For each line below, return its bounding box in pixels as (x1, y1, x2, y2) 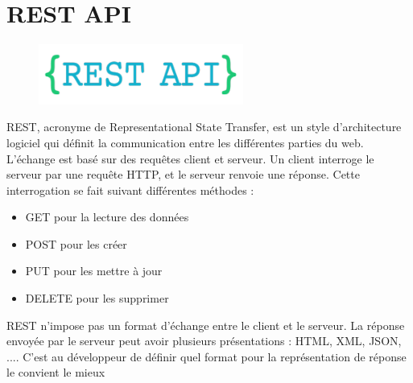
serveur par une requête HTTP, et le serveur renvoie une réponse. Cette (6, 166, 360, 183)
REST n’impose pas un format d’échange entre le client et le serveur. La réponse (6, 316, 405, 333)
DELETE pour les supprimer (25, 290, 169, 307)
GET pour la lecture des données (25, 208, 189, 225)
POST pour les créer (25, 235, 127, 252)
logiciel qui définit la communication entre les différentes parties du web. (6, 134, 364, 150)
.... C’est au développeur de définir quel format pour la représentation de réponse (6, 348, 407, 364)
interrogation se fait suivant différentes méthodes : (6, 181, 254, 198)
